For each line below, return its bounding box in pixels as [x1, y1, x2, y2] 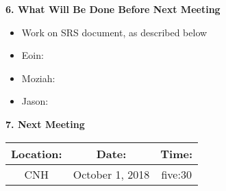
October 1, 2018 [73, 166, 150, 182]
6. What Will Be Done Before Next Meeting [5, 2, 221, 16]
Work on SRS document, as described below [21, 25, 208, 39]
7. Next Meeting [5, 116, 85, 131]
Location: [11, 145, 62, 162]
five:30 [161, 166, 192, 182]
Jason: [21, 94, 49, 108]
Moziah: [21, 71, 55, 85]
